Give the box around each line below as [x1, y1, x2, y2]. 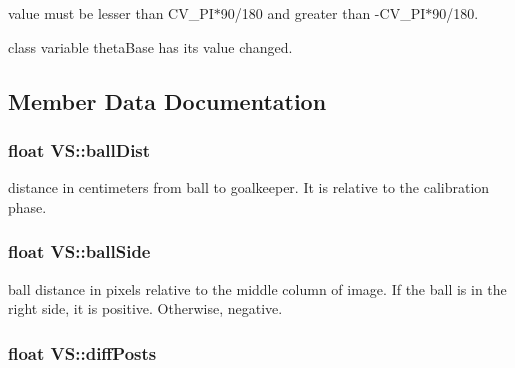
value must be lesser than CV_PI [8, 3, 214, 23]
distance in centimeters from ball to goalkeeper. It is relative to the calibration [8, 177, 490, 198]
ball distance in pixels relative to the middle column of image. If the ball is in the [8, 278, 507, 299]
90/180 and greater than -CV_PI [220, 3, 426, 23]
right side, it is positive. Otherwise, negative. [8, 298, 283, 319]
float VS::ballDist [8, 137, 151, 162]
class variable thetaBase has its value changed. [8, 36, 293, 57]
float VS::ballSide [8, 239, 151, 264]
